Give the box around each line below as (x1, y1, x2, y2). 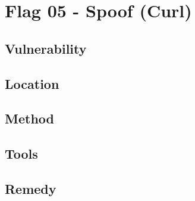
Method (5, 109, 54, 128)
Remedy (5, 179, 56, 197)
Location (5, 74, 59, 92)
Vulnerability (5, 39, 87, 57)
